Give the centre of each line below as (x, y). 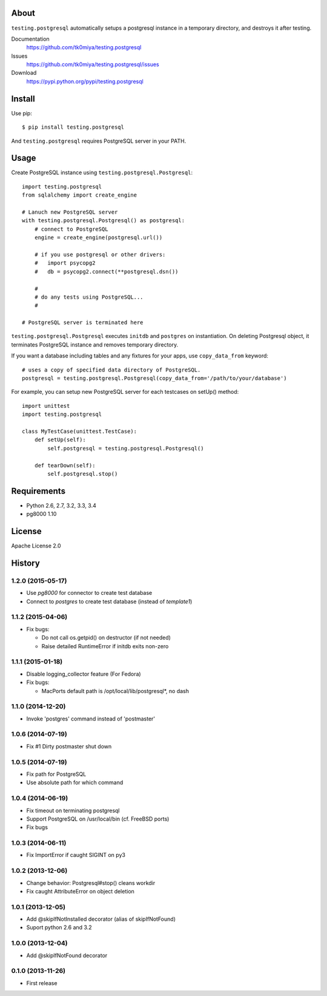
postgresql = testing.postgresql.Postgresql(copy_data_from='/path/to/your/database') (154, 378)
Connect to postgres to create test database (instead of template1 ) (109, 601)
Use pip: (22, 113)
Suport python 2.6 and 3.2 (59, 927)
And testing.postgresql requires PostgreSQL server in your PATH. (99, 141)
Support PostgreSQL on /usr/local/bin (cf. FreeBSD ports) (98, 819)
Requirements (38, 491)
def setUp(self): (60, 440)
